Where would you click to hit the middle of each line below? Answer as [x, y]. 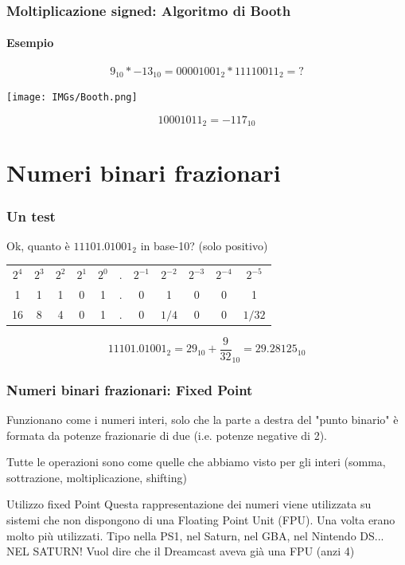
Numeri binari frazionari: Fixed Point [130, 389]
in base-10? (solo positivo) [204, 245]
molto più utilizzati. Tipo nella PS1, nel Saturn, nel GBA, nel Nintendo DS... [195, 535]
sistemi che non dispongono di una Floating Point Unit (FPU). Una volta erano [201, 519]
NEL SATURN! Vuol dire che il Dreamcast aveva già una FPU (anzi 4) [181, 551]
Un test [31, 216]
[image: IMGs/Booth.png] [72, 98]
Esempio [30, 43]
